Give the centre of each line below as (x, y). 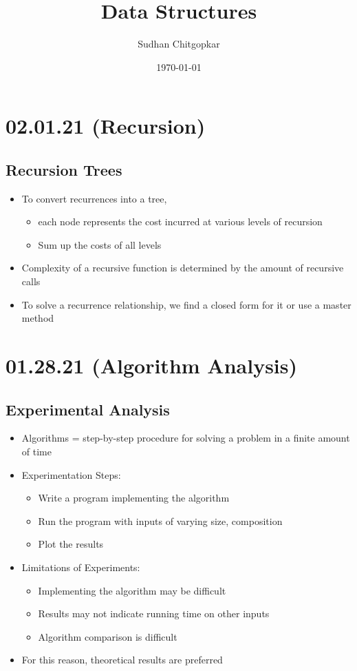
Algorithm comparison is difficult (108, 636)
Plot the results (71, 544)
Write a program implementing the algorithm (134, 498)
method (38, 318)
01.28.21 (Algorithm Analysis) (152, 365)
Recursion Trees (64, 169)
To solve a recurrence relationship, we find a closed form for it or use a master (186, 304)
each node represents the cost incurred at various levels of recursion (180, 221)
